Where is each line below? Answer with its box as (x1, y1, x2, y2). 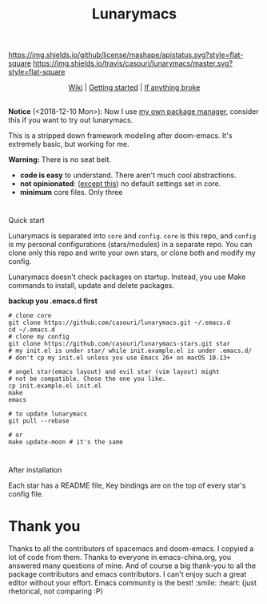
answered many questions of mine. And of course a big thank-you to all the (8, 561, 257, 570)
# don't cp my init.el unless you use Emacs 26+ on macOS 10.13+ (8, 354, 230, 362)
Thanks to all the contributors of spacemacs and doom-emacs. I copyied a (8, 543, 254, 553)
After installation (8, 464, 62, 474)
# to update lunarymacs (8, 410, 88, 418)
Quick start (8, 216, 45, 225)
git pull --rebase (8, 417, 70, 425)
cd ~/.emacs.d (8, 326, 56, 334)
